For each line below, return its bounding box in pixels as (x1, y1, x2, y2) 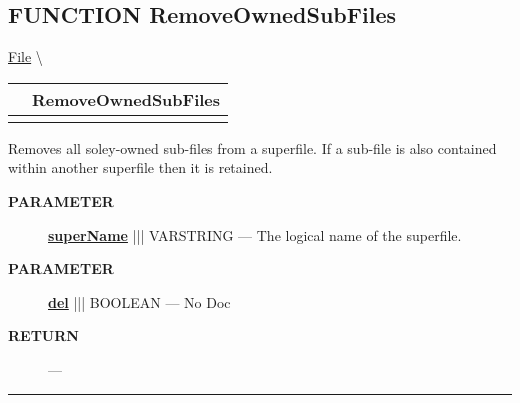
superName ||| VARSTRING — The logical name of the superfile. (48, 224, 462, 245)
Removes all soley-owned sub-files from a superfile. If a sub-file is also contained (8, 137, 497, 158)
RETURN (8, 325, 79, 346)
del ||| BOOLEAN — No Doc (48, 291, 231, 312)
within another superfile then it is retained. (8, 157, 273, 178)
